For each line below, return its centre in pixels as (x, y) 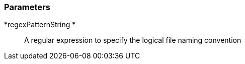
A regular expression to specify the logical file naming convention (133, 40)
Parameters (27, 7)
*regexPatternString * (40, 25)
